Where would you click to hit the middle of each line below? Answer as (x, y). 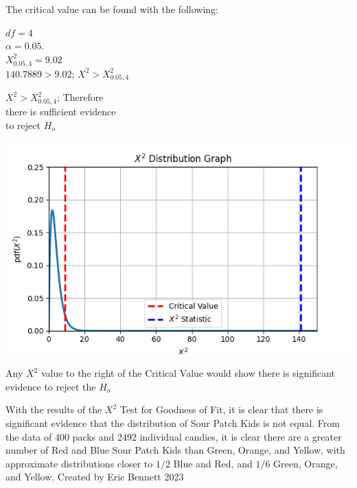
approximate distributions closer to (79, 463)
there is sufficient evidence (61, 111)
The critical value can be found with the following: (112, 9)
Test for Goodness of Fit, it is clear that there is (221, 409)
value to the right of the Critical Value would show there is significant (188, 373)
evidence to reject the (51, 386)
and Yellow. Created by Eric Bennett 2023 (95, 477)
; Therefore (80, 97)
